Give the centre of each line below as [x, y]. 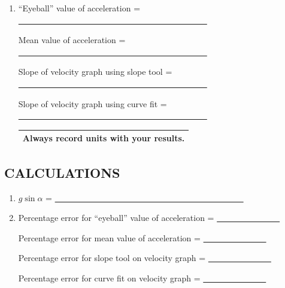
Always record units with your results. [104, 138]
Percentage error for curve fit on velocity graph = [109, 278]
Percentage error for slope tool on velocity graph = [112, 258]
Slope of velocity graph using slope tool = [95, 72]
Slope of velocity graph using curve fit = [93, 103]
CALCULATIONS [62, 172]
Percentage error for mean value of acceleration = [109, 237]
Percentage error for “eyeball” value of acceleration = [116, 218]
